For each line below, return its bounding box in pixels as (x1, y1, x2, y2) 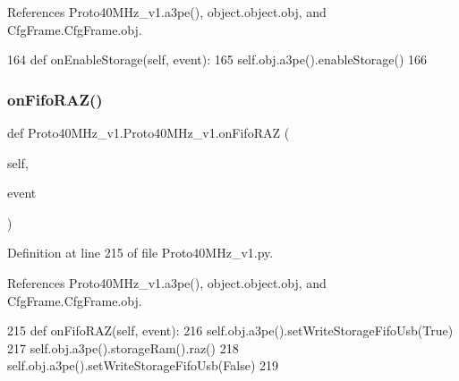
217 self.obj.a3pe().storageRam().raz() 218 (7, 338, 239, 357)
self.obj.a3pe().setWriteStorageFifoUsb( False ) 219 (7, 356, 278, 375)
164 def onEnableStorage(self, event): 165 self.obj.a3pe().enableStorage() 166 (7, 50, 428, 69)
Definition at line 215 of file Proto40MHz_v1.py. (7, 243, 274, 262)
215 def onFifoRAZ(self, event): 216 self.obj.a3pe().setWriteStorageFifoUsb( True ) (7, 321, 454, 340)
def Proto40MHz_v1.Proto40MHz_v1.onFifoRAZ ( (7, 123, 290, 141)
